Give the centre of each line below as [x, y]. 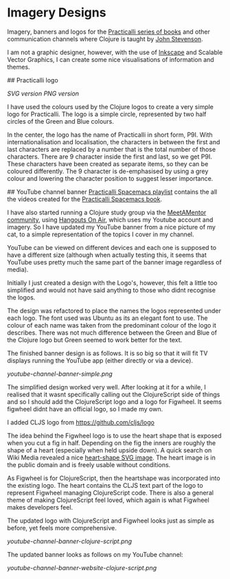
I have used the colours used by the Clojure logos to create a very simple [111, 106]
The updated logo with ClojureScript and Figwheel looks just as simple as [111, 521]
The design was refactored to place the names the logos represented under [114, 310]
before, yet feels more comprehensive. [62, 527]
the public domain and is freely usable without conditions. [89, 464]
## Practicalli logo [33, 80]
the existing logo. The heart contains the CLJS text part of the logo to [105, 485]
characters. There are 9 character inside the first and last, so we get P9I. [110, 157]
